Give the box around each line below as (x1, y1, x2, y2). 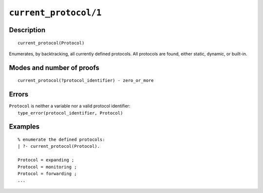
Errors (9, 90, 29, 98)
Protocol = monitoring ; (18, 164, 77, 170)
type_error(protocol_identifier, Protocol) (18, 110, 123, 116)
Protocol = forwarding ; (18, 171, 77, 176)
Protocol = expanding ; (18, 157, 75, 163)
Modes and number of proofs (9, 63, 99, 72)
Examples (9, 122, 40, 131)
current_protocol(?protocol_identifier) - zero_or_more (18, 78, 154, 83)
